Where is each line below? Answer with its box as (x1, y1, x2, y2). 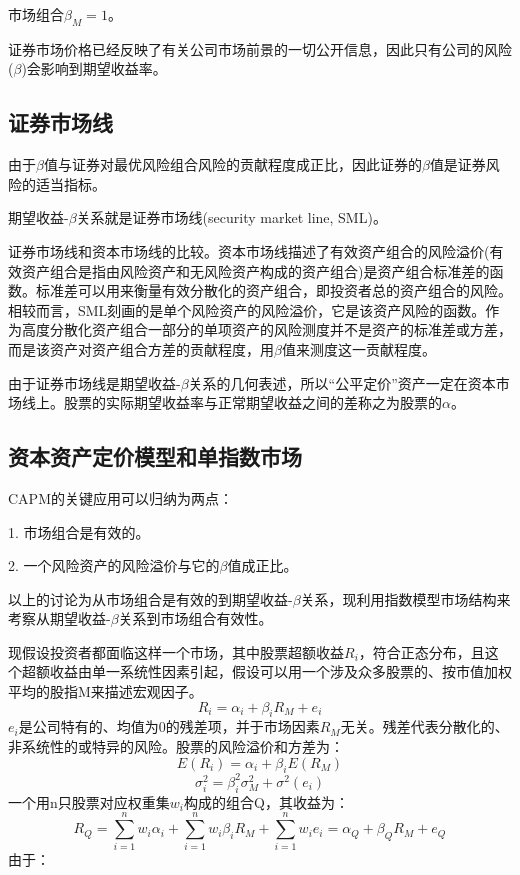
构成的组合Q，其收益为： (184, 791, 349, 812)
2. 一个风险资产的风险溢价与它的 (8, 555, 220, 576)
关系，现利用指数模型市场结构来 (300, 588, 511, 609)
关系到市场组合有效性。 (118, 608, 273, 629)
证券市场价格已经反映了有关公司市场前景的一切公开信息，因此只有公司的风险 (8, 38, 512, 59)
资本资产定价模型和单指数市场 (8, 441, 302, 472)
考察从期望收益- (8, 608, 111, 629)
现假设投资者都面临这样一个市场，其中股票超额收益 (8, 641, 344, 662)
